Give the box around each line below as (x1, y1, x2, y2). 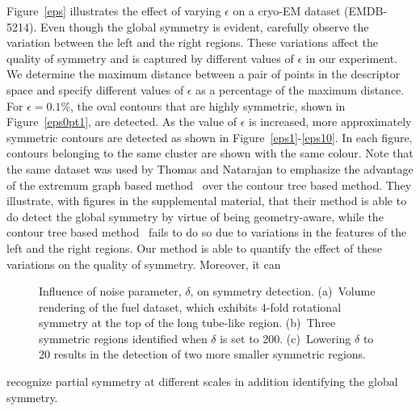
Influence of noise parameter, (39, 283, 182, 300)
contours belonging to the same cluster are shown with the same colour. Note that (6, 145, 414, 161)
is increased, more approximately (249, 113, 412, 130)
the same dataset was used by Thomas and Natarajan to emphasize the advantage (6, 160, 414, 177)
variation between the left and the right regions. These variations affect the (6, 34, 379, 51)
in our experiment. (305, 49, 398, 66)
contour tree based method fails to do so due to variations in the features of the (6, 224, 407, 241)
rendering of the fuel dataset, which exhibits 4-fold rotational (39, 298, 342, 315)
